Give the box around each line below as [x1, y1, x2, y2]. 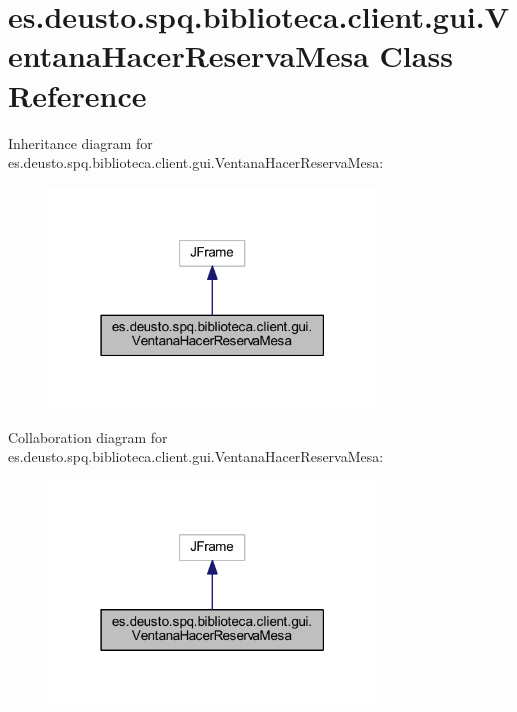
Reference [8, 74, 147, 115]
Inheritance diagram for [8, 132, 153, 153]
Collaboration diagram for [8, 426, 168, 447]
